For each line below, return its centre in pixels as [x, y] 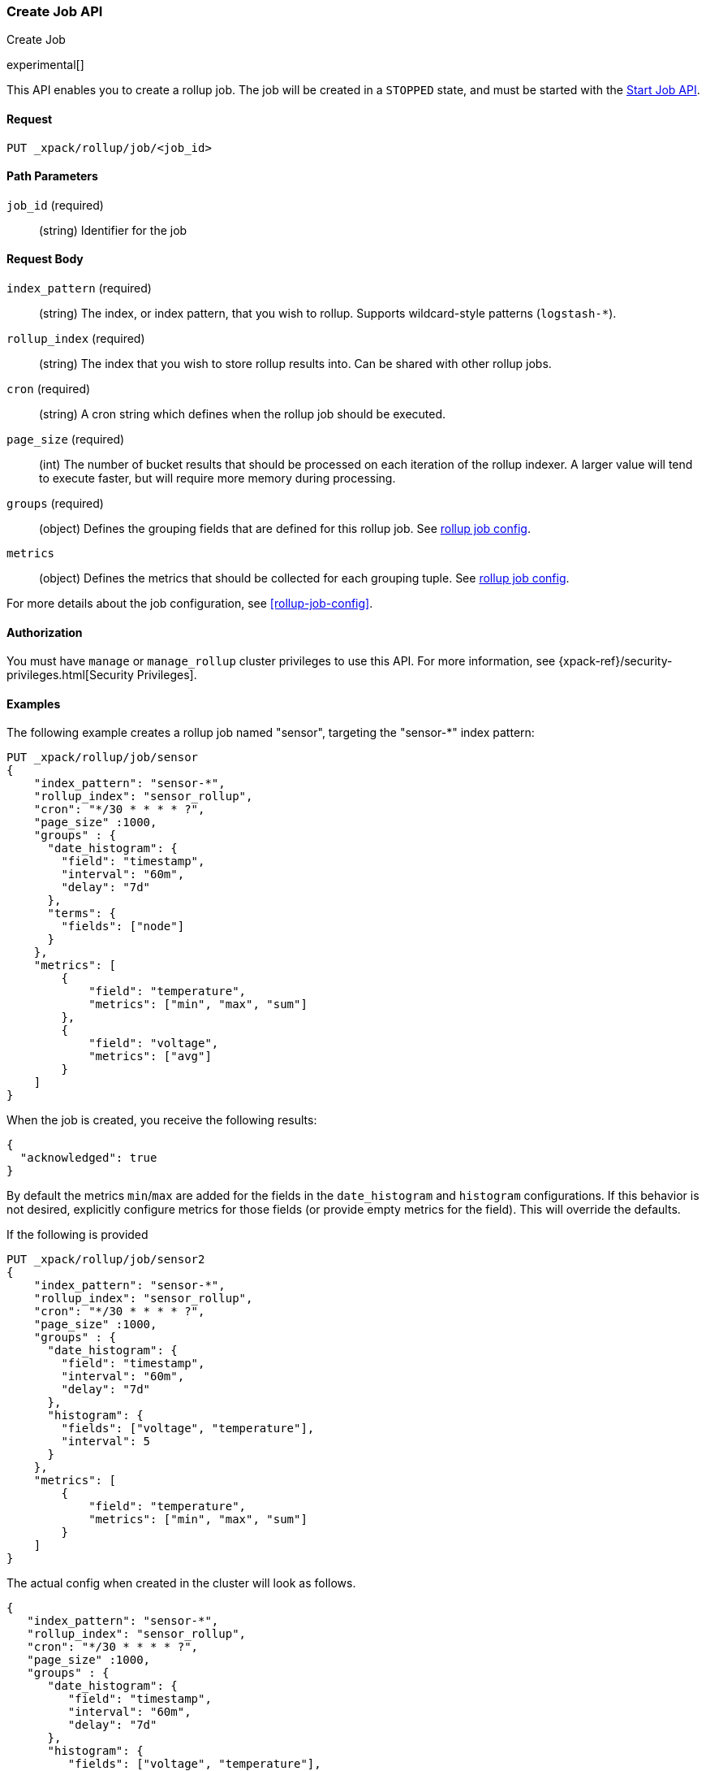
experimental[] [45, 65]
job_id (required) [55, 205]
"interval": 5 [106, 1442]
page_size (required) [66, 440]
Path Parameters [52, 176]
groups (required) [55, 504]
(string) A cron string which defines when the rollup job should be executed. [243, 414]
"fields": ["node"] [123, 927]
